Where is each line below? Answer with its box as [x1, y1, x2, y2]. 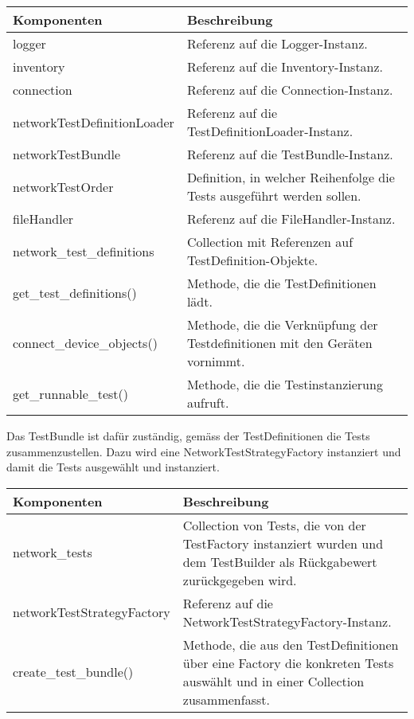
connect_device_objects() [13, 334, 158, 352]
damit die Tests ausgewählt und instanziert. [6, 459, 220, 475]
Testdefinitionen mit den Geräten [186, 334, 373, 352]
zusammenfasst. [182, 690, 270, 709]
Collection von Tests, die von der [182, 515, 366, 534]
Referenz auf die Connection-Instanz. [186, 80, 393, 99]
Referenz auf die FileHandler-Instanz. [186, 209, 396, 228]
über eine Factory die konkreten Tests [182, 653, 394, 672]
